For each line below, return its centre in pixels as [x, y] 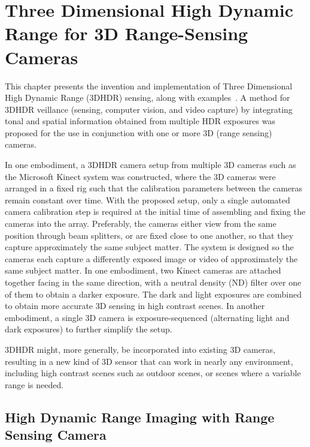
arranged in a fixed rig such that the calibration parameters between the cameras [154, 188]
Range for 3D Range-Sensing [127, 33]
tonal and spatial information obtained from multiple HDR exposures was [140, 121]
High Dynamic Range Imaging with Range [140, 417]
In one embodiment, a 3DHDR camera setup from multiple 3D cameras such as [151, 165]
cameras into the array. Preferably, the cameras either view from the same [141, 223]
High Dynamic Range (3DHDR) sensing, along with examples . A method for [148, 97]
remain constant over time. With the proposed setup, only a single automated [148, 199]
